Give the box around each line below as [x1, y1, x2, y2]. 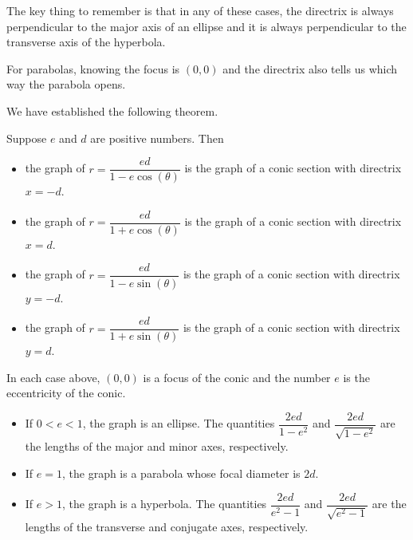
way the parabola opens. [6, 76, 126, 93]
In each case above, [6, 369, 100, 385]
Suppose [6, 129, 47, 146]
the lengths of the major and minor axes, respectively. [25, 438, 289, 455]
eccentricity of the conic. [6, 384, 126, 401]
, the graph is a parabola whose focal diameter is [61, 465, 301, 482]
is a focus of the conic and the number [143, 369, 331, 385]
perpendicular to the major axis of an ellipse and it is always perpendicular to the [6, 18, 407, 34]
